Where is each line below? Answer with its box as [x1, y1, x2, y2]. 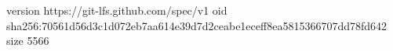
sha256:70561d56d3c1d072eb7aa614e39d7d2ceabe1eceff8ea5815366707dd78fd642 [6, 17, 388, 33]
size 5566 [6, 32, 49, 49]
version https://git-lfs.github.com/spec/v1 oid [6, 2, 227, 18]
